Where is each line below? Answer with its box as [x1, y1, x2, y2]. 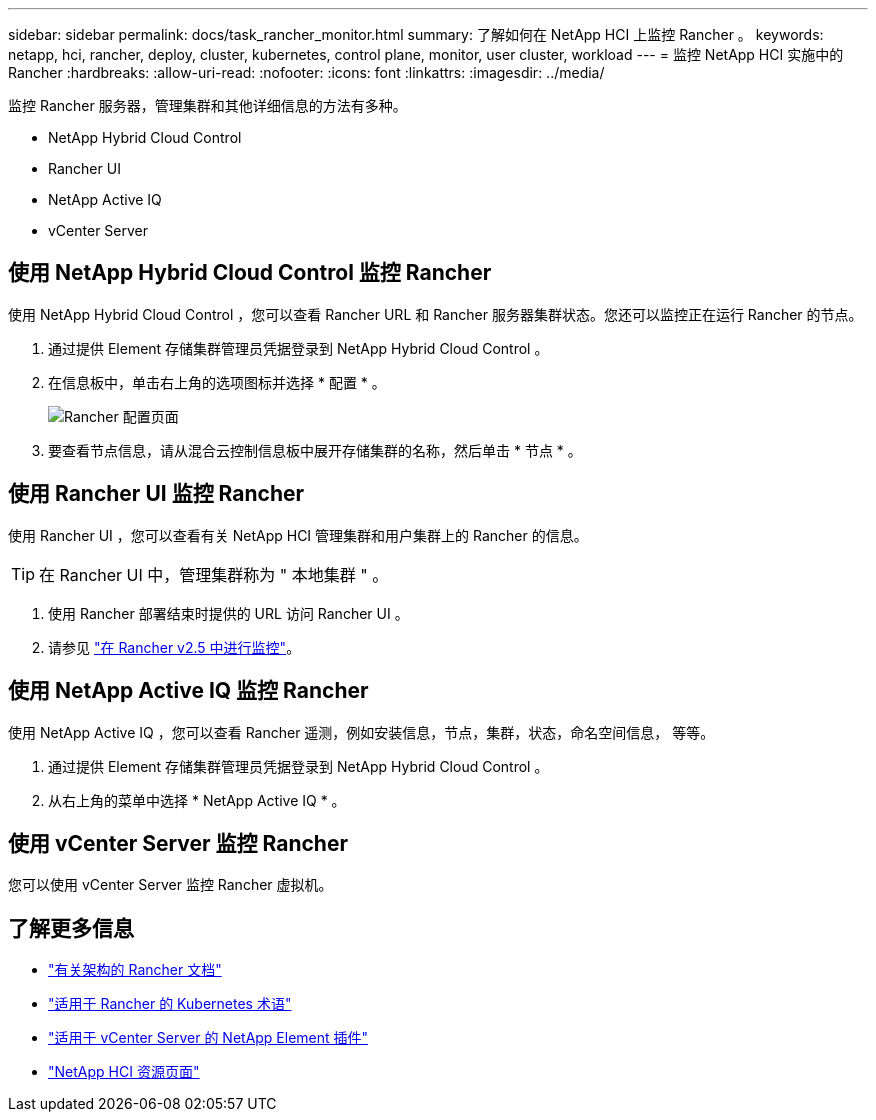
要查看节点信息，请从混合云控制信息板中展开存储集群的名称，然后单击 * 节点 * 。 [48, 441, 582, 459]
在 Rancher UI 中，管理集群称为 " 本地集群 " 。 [39, 564, 389, 585]
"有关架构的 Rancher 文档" [48, 961, 222, 979]
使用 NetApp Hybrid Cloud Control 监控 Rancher [8, 260, 492, 286]
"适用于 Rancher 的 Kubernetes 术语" [48, 995, 292, 1013]
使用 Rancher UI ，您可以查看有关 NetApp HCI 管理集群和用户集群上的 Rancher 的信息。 [8, 526, 588, 544]
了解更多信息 [8, 915, 134, 941]
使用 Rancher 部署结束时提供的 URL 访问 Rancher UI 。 [48, 604, 409, 622]
